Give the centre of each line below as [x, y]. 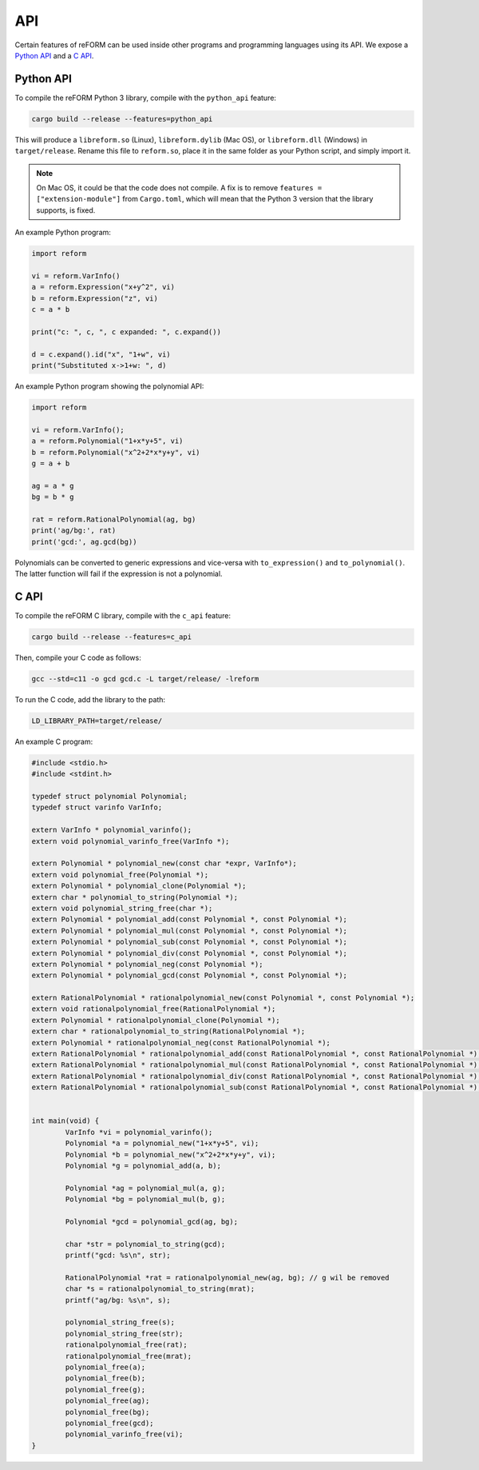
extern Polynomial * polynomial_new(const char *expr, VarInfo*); [164, 863]
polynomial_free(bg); [107, 1412]
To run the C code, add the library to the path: [90, 699]
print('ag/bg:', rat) [74, 531]
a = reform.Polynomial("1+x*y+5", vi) [107, 441]
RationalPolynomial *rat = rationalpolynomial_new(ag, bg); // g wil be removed [228, 1277]
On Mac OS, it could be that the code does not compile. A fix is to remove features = [179, 187]
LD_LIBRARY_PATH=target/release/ [97, 721]
